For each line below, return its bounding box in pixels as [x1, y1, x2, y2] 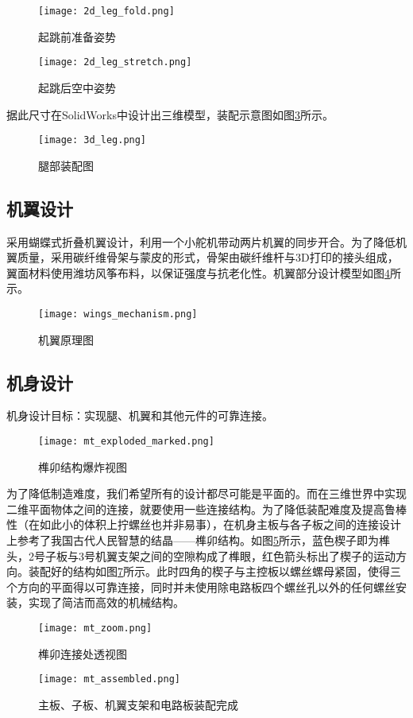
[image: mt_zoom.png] [38, 622, 152, 634]
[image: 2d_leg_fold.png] [38, 6, 175, 17]
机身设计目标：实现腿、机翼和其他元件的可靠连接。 [6, 407, 273, 424]
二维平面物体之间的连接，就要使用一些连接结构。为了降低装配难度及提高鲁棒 [6, 500, 407, 517]
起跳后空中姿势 [38, 79, 116, 95]
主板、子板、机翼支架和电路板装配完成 [38, 696, 238, 712]
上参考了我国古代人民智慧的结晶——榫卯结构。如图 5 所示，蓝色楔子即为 [6, 532, 379, 548]
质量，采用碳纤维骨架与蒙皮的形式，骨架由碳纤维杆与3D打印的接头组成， [17, 249, 399, 266]
